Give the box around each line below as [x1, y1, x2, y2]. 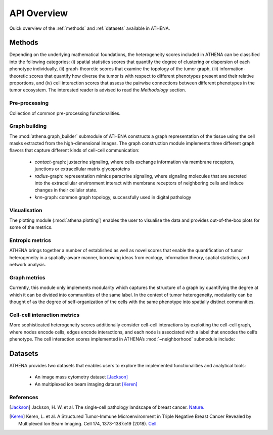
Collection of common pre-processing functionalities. [9, 110, 121, 116]
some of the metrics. [9, 224, 53, 230]
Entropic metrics [9, 237, 52, 244]
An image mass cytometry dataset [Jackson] [34, 374, 128, 380]
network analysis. [9, 262, 47, 268]
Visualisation [9, 207, 42, 214]
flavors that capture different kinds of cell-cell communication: [9, 147, 140, 154]
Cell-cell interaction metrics [9, 311, 80, 318]
